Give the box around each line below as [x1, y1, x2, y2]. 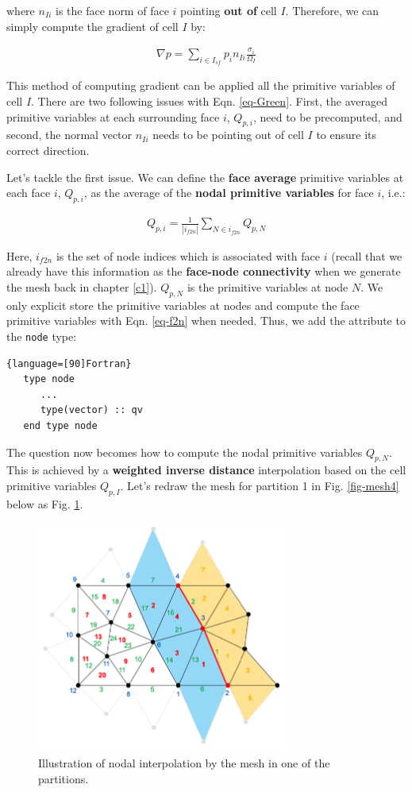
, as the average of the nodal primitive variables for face [83, 184, 374, 201]
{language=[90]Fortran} [6, 357, 132, 369]
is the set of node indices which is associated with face [56, 247, 321, 264]
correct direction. [6, 141, 90, 158]
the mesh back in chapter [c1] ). [6, 278, 157, 295]
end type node [23, 420, 98, 431]
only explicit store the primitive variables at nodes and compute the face [6, 296, 360, 313]
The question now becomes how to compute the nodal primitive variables [6, 443, 363, 460]
